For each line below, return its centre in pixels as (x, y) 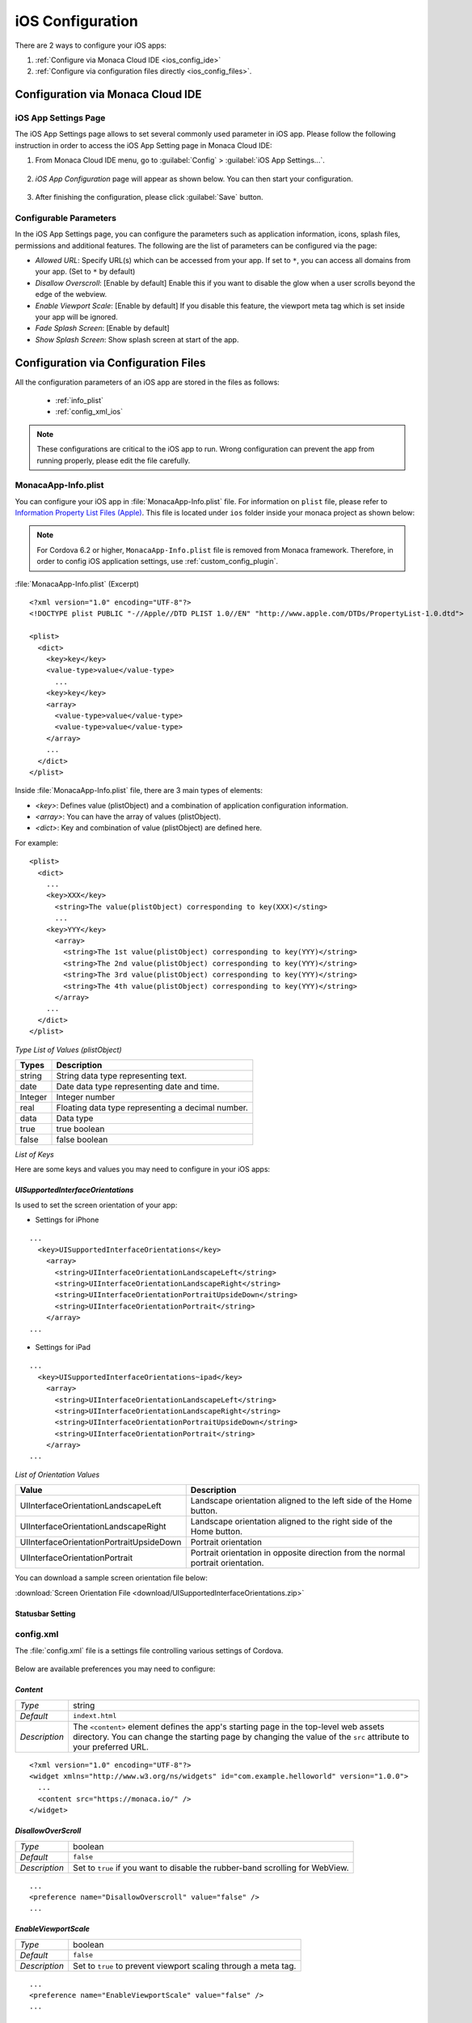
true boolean (80, 1129)
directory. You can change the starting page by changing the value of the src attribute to (241, 1737)
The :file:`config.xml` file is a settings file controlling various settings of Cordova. (149, 1650)
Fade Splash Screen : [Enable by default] (102, 329)
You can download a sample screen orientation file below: (111, 1578)
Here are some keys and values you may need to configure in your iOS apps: (143, 1169)
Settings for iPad (63, 1347)
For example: (37, 842)
